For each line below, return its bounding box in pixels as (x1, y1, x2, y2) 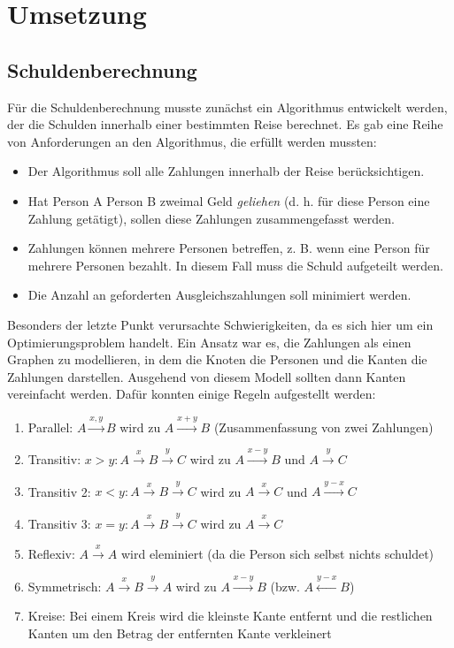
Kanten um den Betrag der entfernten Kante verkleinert (27, 623, 332, 642)
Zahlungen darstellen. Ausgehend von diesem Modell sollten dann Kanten (7, 367, 406, 385)
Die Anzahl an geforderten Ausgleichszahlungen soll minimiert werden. (27, 286, 412, 304)
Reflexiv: (27, 545, 75, 563)
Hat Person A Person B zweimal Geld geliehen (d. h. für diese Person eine (27, 191, 430, 210)
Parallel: (27, 417, 73, 436)
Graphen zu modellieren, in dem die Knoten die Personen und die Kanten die (7, 350, 427, 369)
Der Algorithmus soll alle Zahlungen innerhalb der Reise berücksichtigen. (27, 162, 425, 180)
